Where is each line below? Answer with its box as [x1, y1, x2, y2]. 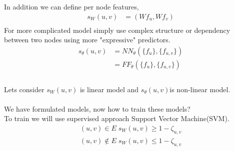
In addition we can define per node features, [4, 1, 139, 11]
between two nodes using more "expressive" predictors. [4, 34, 170, 45]
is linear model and [79, 84, 139, 94]
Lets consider [4, 84, 44, 94]
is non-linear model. [169, 84, 230, 94]
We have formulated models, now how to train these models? [4, 103, 190, 114]
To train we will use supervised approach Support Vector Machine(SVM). [4, 113, 229, 124]
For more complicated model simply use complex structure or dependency [4, 24, 230, 35]
